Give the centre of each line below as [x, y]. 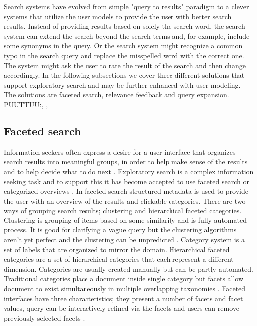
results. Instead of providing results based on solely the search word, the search [125, 26]
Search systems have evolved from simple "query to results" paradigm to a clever [127, 6]
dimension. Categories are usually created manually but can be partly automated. [128, 269]
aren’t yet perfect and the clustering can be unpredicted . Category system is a [124, 240]
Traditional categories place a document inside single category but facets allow [124, 278]
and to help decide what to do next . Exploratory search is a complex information [129, 171]
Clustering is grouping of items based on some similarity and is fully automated [125, 220]
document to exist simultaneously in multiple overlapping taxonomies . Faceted [125, 288]
